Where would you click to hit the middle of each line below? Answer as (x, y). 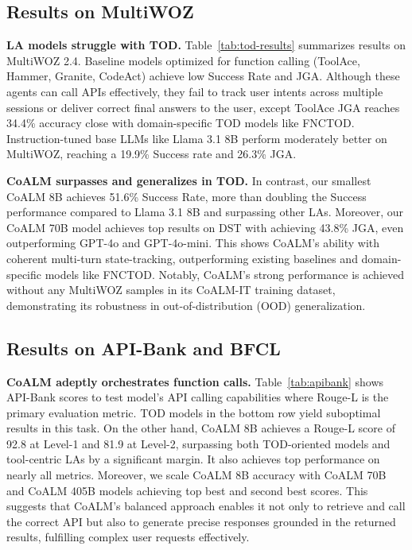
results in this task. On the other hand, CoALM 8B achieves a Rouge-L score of (201, 428)
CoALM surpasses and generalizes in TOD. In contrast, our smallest (189, 180)
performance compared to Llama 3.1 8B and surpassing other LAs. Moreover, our (205, 212)
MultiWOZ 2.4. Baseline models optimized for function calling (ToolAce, (183, 60)
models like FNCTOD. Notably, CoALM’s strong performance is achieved (225, 274)
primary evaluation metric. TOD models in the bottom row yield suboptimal (194, 412)
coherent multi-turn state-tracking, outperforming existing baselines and (182, 258)
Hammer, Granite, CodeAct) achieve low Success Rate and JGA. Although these (203, 76)
